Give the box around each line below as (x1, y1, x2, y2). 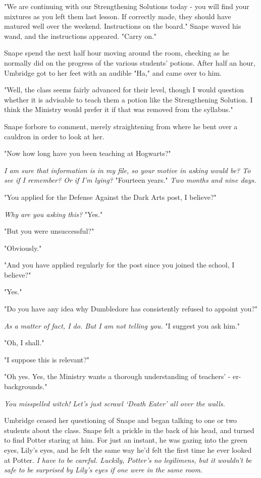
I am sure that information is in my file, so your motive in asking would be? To (4, 165, 251, 175)
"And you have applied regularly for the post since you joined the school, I (4, 259, 235, 270)
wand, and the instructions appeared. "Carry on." (4, 30, 157, 41)
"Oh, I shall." (4, 337, 44, 348)
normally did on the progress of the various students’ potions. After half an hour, (4, 57, 255, 68)
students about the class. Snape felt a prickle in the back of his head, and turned (4, 424, 254, 435)
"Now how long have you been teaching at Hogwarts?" (4, 148, 171, 158)
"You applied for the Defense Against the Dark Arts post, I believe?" (4, 191, 217, 202)
